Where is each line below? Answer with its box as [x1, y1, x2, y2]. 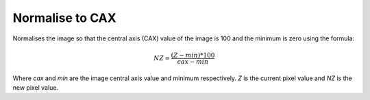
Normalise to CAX [12, 10, 116, 25]
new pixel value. [12, 83, 58, 92]
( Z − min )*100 [171, 51, 215, 59]
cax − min [177, 58, 209, 65]
